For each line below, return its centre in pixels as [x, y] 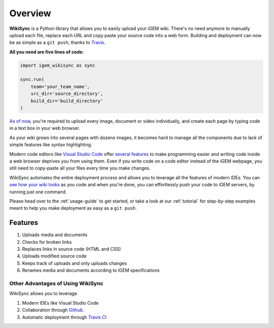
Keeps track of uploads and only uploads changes [75, 263]
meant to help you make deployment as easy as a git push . [73, 208]
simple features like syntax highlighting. [51, 145]
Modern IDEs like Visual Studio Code [60, 303]
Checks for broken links [47, 242]
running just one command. [38, 192]
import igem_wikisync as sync [58, 65]
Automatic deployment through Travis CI [64, 317]
